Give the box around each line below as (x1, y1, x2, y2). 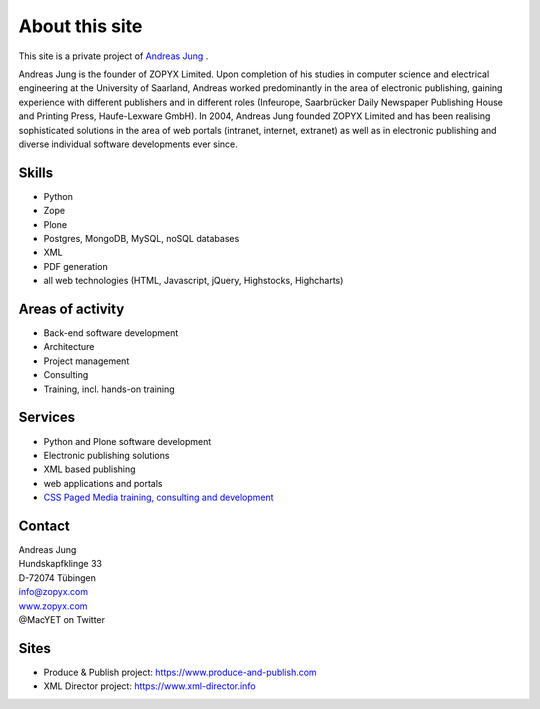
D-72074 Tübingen (18, 571, 97, 584)
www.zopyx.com (18, 600, 88, 612)
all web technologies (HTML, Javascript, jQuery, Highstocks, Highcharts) (43, 275, 344, 287)
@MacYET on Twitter (18, 613, 105, 625)
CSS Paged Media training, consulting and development (43, 491, 274, 504)
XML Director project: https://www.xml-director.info (43, 680, 256, 692)
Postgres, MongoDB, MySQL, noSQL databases (43, 232, 240, 244)
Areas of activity (18, 300, 125, 317)
